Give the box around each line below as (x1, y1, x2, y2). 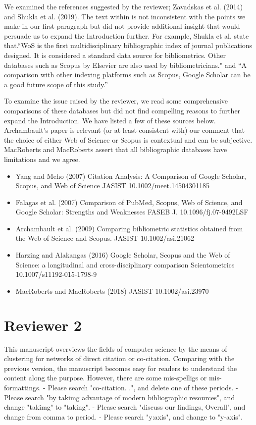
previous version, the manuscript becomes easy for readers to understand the (4, 363, 237, 373)
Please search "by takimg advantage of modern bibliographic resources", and (4, 392, 235, 402)
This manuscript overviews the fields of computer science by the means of (4, 343, 227, 354)
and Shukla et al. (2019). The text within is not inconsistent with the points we (4, 11, 246, 21)
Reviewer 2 (4, 315, 82, 335)
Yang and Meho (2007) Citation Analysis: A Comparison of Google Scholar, (15, 170, 246, 181)
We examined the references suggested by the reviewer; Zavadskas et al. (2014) (4, 1, 243, 11)
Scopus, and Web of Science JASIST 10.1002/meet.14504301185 (15, 180, 209, 191)
